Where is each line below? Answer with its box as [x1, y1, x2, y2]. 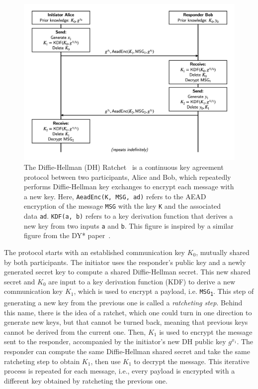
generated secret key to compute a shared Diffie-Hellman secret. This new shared [4, 266, 251, 277]
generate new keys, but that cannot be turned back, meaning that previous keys [4, 317, 248, 327]
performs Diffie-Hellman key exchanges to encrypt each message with [24, 181, 234, 192]
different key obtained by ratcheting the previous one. [4, 375, 168, 386]
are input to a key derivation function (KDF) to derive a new [48, 276, 236, 286]
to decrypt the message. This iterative [134, 356, 250, 366]
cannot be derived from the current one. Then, [4, 326, 146, 337]
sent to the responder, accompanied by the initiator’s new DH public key [4, 336, 226, 347]
